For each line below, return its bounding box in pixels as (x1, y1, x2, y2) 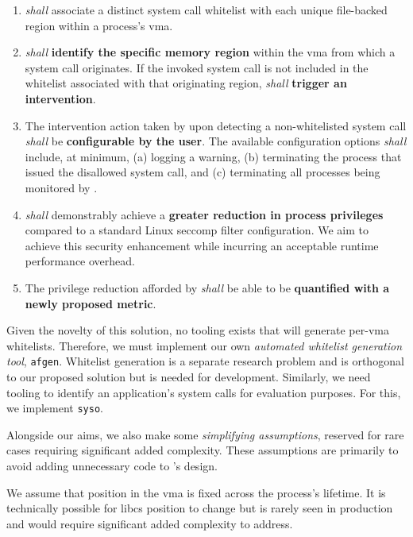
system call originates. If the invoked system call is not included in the (25, 59, 369, 75)
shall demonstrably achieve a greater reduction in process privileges (25, 206, 384, 222)
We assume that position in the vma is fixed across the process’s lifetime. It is (6, 484, 386, 500)
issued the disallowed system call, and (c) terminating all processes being (25, 164, 380, 180)
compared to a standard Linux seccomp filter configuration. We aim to (25, 222, 369, 238)
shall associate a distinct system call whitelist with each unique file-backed (25, 2, 388, 17)
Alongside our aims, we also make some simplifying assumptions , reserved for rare (6, 426, 404, 442)
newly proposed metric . (25, 295, 156, 311)
